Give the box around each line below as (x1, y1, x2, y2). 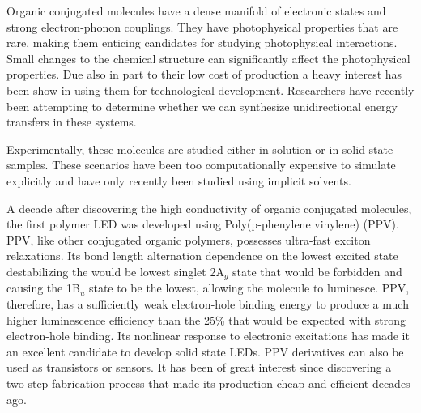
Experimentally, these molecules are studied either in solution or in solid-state (6, 140, 393, 157)
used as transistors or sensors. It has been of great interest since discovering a (6, 359, 392, 376)
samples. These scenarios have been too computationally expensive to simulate (6, 156, 396, 173)
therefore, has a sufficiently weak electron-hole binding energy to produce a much (6, 295, 409, 312)
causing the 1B (6, 279, 80, 296)
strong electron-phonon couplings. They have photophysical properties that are (6, 18, 398, 35)
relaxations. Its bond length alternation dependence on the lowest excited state (6, 247, 398, 264)
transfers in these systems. (6, 113, 137, 130)
